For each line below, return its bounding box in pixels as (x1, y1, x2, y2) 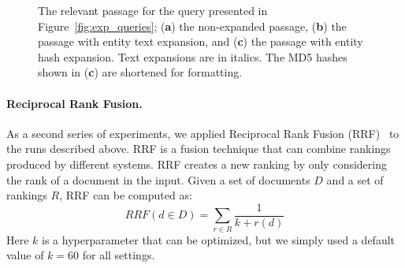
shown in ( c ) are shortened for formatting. (38, 64, 243, 80)
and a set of (326, 171, 384, 188)
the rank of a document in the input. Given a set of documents (6, 171, 310, 188)
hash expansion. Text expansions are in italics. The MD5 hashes (38, 48, 347, 65)
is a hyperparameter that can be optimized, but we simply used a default (42, 231, 396, 248)
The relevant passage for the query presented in (38, 2, 268, 18)
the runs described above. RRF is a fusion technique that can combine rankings (6, 140, 391, 157)
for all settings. (82, 247, 155, 263)
